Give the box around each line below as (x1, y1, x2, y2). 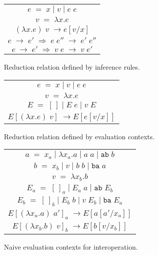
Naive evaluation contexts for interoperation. (4, 241, 138, 252)
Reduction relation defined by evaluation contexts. (4, 131, 155, 141)
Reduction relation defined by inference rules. (4, 62, 140, 72)
